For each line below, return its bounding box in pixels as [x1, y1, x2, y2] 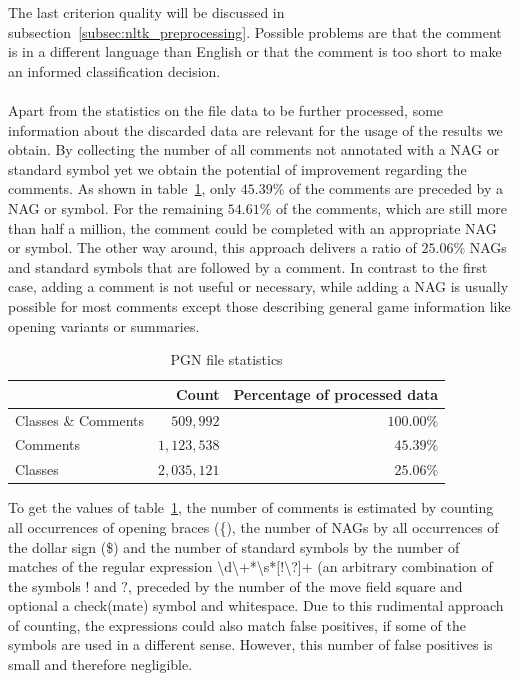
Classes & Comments [15, 409, 144, 430]
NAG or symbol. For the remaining [8, 197, 224, 218]
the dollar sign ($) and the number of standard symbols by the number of [8, 536, 460, 557]
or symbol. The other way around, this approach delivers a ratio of [8, 237, 417, 258]
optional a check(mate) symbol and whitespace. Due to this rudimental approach [8, 595, 504, 616]
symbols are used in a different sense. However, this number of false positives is [8, 634, 493, 655]
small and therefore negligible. [8, 654, 193, 675]
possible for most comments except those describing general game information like [8, 295, 511, 316]
